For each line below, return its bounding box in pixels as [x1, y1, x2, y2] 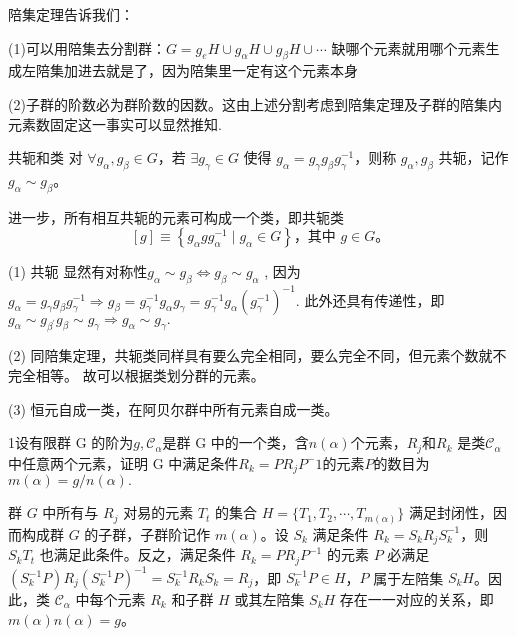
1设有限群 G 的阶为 [8, 432, 134, 453]
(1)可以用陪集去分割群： [8, 37, 166, 58]
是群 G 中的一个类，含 [162, 432, 309, 453]
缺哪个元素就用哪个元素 [331, 37, 486, 58]
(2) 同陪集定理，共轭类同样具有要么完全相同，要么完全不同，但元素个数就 [8, 345, 493, 366]
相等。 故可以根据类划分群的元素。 [35, 365, 265, 385]
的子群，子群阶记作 [84, 523, 211, 544]
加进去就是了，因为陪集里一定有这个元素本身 [63, 60, 358, 81]
